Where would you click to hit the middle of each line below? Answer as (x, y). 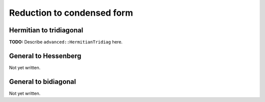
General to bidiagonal (42, 82)
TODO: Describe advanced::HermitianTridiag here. (66, 42)
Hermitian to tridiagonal (46, 30)
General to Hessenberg (45, 56)
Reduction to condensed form (71, 13)
